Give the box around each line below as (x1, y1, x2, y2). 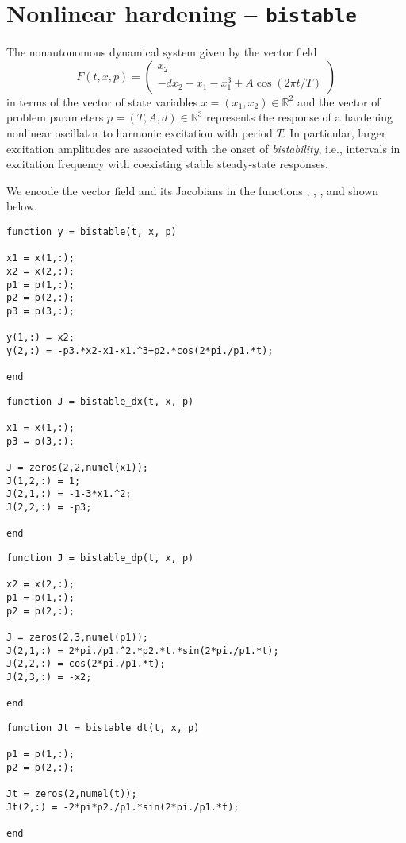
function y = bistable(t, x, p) (6, 226, 177, 237)
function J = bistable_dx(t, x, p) (6, 395, 194, 407)
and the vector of (297, 93, 381, 110)
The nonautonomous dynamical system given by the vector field (6, 44, 317, 60)
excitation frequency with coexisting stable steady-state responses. (6, 156, 328, 172)
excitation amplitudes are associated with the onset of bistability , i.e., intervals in (6, 140, 400, 156)
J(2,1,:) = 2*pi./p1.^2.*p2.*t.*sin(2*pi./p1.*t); (6, 645, 279, 656)
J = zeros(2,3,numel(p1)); (6, 632, 148, 644)
